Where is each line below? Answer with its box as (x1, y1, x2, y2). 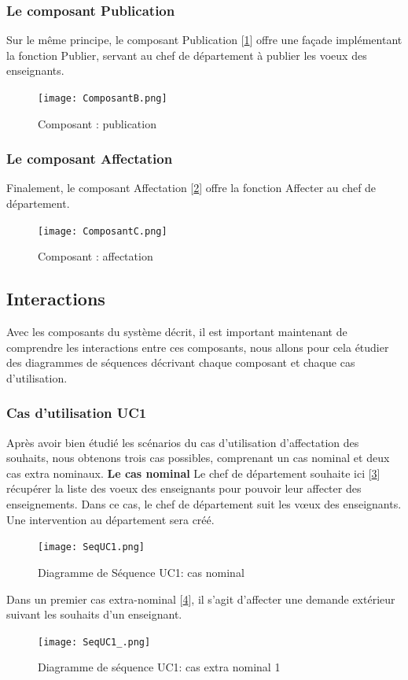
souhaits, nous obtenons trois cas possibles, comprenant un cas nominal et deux (6, 449, 390, 466)
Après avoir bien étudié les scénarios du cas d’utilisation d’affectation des (6, 434, 359, 450)
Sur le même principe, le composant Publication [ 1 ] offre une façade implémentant (6, 31, 402, 48)
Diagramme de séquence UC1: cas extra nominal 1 (38, 659, 281, 675)
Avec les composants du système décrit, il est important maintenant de (6, 323, 347, 340)
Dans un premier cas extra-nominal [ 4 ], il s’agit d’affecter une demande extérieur (6, 590, 395, 607)
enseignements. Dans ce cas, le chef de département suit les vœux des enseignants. (6, 496, 402, 512)
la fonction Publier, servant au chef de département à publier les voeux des (6, 46, 367, 63)
